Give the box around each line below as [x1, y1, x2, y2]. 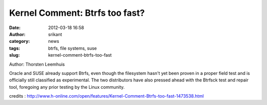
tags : [9, 45, 20, 51]
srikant [48, 31, 62, 37]
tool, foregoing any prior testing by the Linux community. [9, 84, 125, 90]
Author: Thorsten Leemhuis [9, 61, 65, 67]
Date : [9, 25, 21, 31]
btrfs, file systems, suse [48, 45, 97, 51]
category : [9, 38, 30, 44]
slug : [9, 52, 20, 58]
